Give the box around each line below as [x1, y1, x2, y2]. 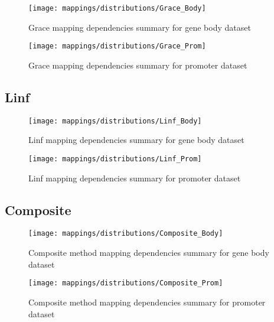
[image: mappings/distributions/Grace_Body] [28, 4, 206, 12]
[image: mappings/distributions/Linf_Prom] [28, 154, 202, 163]
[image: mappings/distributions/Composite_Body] [28, 229, 223, 238]
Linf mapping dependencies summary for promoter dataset [28, 171, 241, 184]
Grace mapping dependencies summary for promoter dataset [28, 58, 247, 71]
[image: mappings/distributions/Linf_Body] [28, 116, 202, 125]
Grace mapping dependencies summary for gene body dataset [28, 21, 251, 33]
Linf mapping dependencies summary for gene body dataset [28, 134, 244, 146]
